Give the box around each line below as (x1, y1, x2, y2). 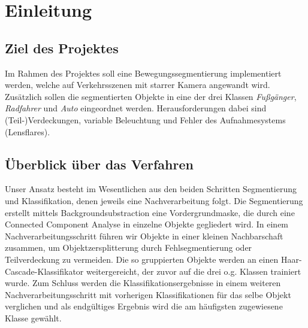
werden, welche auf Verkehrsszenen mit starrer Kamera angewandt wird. (5, 78, 270, 91)
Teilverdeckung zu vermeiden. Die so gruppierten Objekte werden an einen (5, 253, 279, 265)
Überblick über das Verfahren (5, 154, 194, 173)
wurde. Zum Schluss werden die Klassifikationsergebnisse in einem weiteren (5, 277, 281, 289)
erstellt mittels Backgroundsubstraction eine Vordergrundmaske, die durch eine (5, 206, 295, 218)
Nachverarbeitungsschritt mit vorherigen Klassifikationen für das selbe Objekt (5, 288, 291, 300)
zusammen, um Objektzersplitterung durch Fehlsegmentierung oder (5, 241, 252, 254)
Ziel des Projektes (5, 38, 119, 57)
